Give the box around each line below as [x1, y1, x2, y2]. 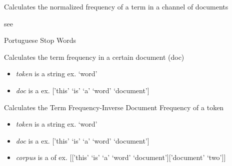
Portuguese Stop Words [4, 35, 76, 45]
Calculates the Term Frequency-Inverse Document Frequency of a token [4, 102, 224, 112]
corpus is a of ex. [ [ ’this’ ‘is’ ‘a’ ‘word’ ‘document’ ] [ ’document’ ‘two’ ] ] [15, 152, 226, 163]
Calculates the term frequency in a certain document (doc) [4, 51, 184, 62]
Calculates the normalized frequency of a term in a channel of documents [4, 1, 228, 11]
